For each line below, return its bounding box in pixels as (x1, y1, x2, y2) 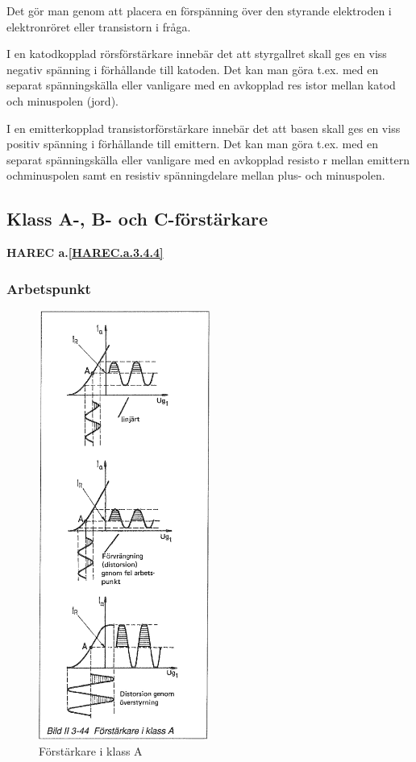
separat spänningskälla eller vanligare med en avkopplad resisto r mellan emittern (6, 151, 410, 168)
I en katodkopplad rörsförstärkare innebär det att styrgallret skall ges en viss (6, 45, 387, 62)
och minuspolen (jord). (6, 92, 119, 109)
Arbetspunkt (6, 278, 91, 298)
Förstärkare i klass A (39, 742, 143, 759)
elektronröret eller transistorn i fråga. (6, 18, 191, 35)
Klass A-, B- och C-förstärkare (6, 206, 268, 231)
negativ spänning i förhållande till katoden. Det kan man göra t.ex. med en (6, 60, 379, 77)
